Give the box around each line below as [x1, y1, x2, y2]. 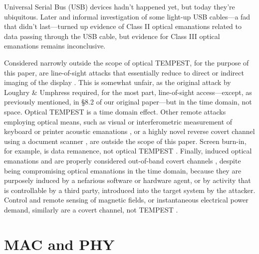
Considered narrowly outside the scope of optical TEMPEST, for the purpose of [4, 57, 249, 67]
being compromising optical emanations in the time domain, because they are [4, 165, 242, 175]
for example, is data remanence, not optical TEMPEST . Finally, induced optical [4, 145, 252, 156]
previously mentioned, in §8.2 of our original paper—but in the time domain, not [4, 96, 252, 107]
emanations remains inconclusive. [4, 40, 106, 51]
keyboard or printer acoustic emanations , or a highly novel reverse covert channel [4, 126, 255, 136]
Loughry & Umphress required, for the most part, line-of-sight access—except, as [4, 86, 252, 97]
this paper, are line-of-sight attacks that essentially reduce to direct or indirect [4, 67, 244, 77]
